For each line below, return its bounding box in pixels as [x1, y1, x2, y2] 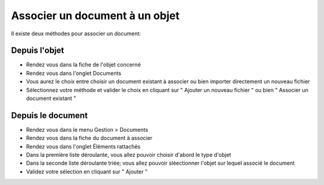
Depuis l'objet [11, 46, 64, 56]
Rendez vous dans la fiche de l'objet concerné [26, 61, 141, 68]
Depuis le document [11, 110, 88, 120]
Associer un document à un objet [11, 9, 180, 22]
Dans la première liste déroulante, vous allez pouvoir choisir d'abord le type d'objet [26, 151, 232, 159]
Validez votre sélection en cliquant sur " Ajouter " [26, 168, 148, 175]
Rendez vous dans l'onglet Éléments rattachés [26, 142, 141, 150]
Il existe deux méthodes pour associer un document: [11, 30, 141, 37]
